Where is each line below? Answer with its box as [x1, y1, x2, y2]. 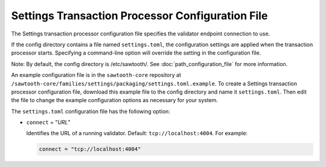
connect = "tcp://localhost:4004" [39, 146, 141, 153]
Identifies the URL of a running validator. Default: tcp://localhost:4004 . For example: [26, 130, 248, 137]
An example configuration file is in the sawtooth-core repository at [11, 71, 181, 79]
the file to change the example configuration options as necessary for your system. [11, 97, 219, 104]
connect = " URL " [26, 119, 71, 126]
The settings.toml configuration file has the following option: [11, 108, 170, 115]
